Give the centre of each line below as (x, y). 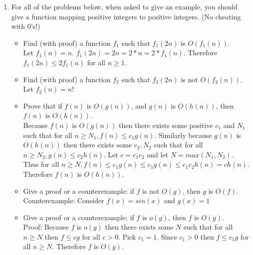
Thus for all (41, 164)
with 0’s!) (26, 26)
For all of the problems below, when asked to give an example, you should (124, 6)
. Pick (127, 236)
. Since (167, 236)
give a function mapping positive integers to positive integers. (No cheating (126, 16)
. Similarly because (183, 135)
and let (158, 154)
